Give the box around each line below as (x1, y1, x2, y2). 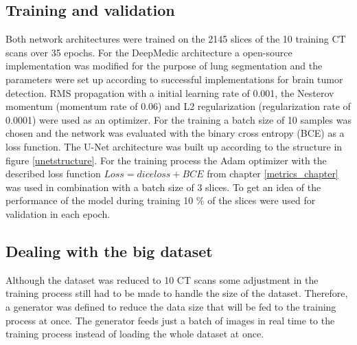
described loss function (5, 166, 101, 181)
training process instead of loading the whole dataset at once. (5, 326, 264, 341)
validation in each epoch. (5, 206, 111, 221)
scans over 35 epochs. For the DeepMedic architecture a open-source (5, 45, 292, 59)
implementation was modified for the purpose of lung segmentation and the (5, 58, 323, 73)
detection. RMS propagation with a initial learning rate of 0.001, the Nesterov (5, 85, 334, 100)
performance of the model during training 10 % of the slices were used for (5, 193, 316, 208)
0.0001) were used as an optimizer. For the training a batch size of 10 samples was (5, 112, 352, 126)
